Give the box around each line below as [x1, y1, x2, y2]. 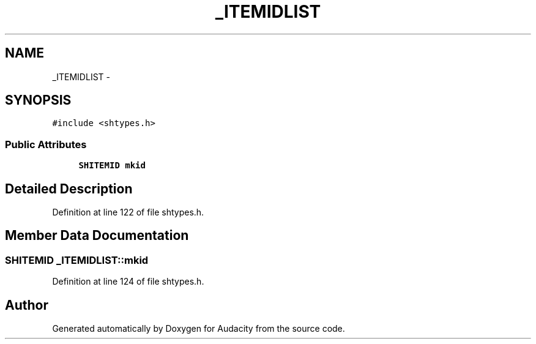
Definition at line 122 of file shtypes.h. [52, 207, 204, 218]
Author [5, 297, 48, 313]
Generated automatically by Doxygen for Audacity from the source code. [52, 323, 345, 334]
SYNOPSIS [5, 92, 72, 108]
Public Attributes [5, 138, 87, 151]
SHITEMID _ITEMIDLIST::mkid [5, 253, 149, 266]
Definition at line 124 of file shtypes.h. [52, 276, 204, 287]
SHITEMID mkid [78, 160, 146, 171]
